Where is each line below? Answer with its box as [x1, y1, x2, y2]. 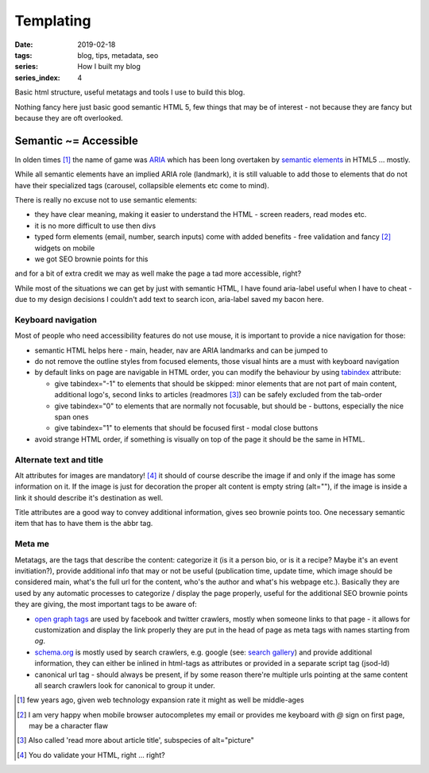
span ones [54, 412, 89, 421]
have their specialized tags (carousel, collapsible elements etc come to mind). [14, 180, 269, 190]
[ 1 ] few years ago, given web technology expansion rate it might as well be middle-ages [17, 695, 305, 705]
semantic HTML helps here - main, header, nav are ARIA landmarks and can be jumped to [34, 346, 328, 355]
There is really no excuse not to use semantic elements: [14, 195, 198, 204]
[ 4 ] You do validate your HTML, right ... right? [17, 750, 166, 759]
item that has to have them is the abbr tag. [14, 519, 153, 528]
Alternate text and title [14, 454, 103, 465]
